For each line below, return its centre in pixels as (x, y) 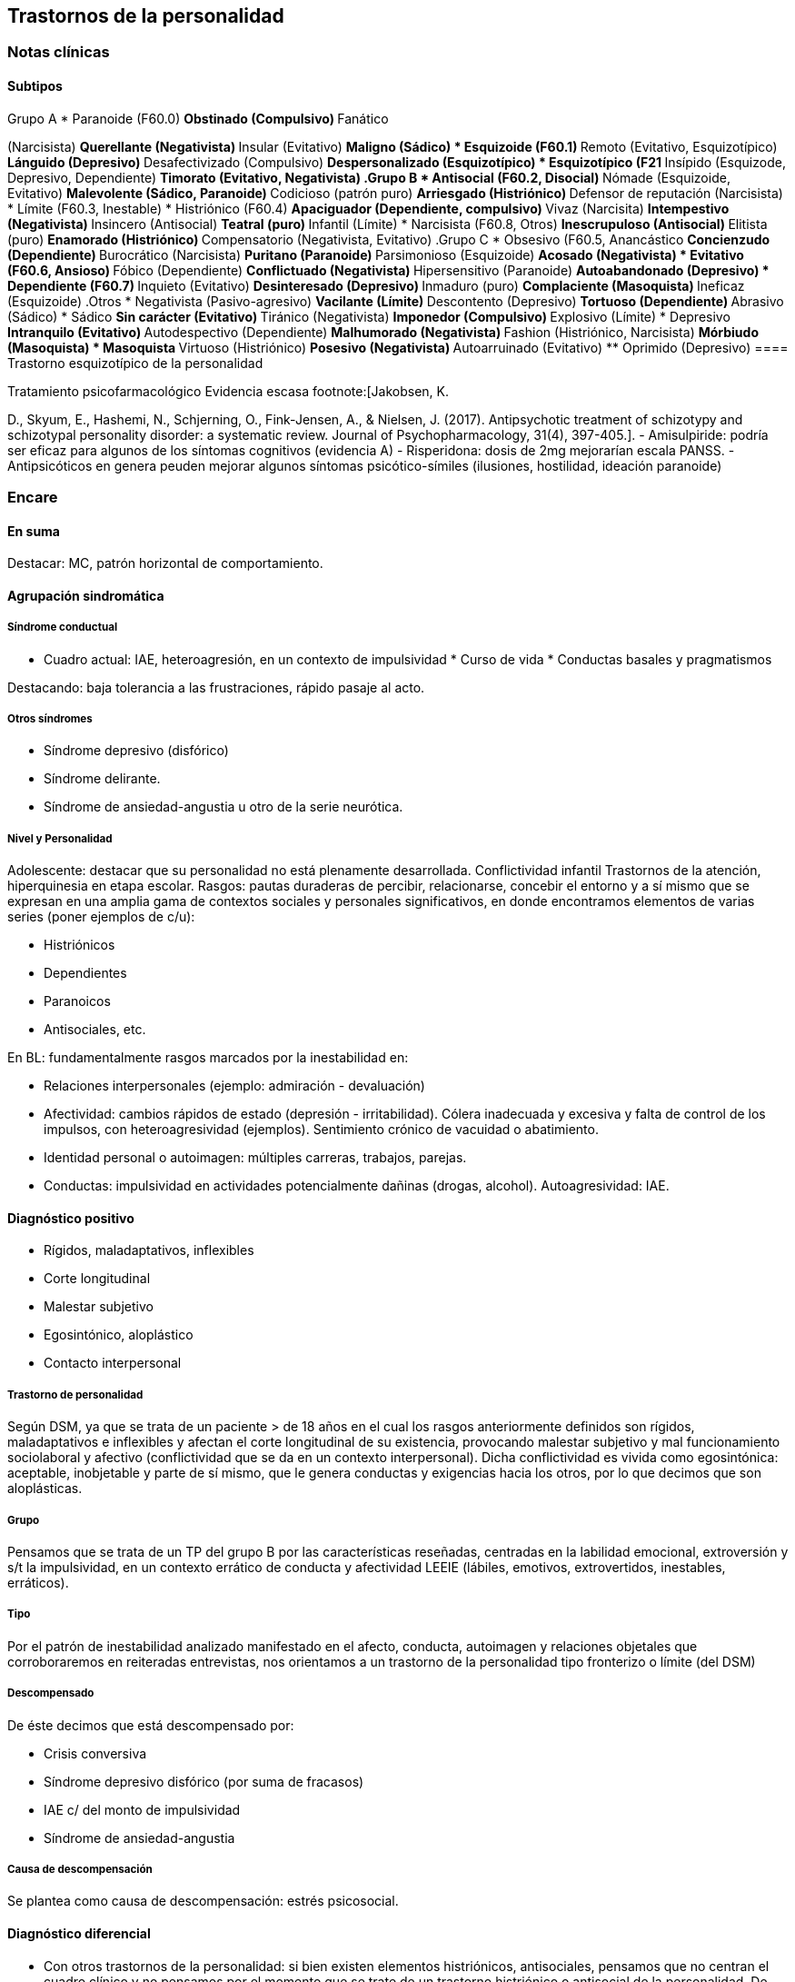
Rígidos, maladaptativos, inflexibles (149, 1250)
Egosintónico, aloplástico (119, 1335)
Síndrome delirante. (102, 779)
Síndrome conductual (63, 627)
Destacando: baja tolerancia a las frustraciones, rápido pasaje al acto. (216, 687)
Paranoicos (77, 1001)
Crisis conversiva (95, 1753)
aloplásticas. (45, 1489)
